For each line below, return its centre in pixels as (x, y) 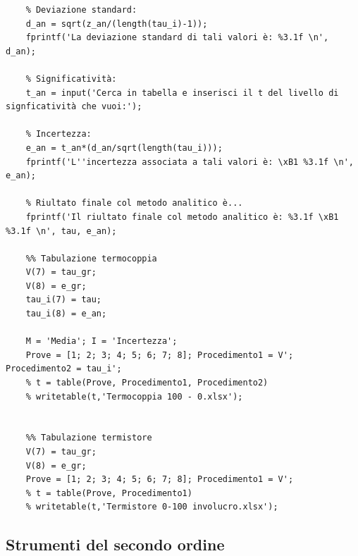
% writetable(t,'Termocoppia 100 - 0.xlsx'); (134, 396)
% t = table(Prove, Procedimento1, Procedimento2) (147, 383)
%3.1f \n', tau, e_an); (61, 231)
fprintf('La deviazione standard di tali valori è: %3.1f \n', (177, 38)
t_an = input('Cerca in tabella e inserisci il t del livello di (182, 93)
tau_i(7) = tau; (64, 300)
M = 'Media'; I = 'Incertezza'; (101, 341)
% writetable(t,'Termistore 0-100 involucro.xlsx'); (152, 507)
